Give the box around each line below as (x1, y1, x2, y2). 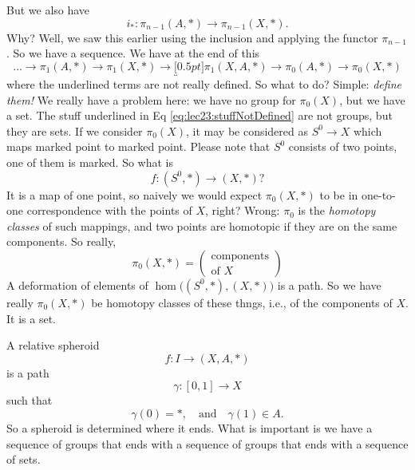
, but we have (339, 91, 405, 108)
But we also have (6, 2, 90, 18)
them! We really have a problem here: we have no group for (6, 91, 296, 108)
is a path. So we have (277, 276, 381, 293)
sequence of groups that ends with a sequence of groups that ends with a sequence (6, 435, 409, 452)
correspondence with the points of (26, 202, 192, 219)
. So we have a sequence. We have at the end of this (6, 45, 260, 61)
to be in (319, 186, 358, 203)
